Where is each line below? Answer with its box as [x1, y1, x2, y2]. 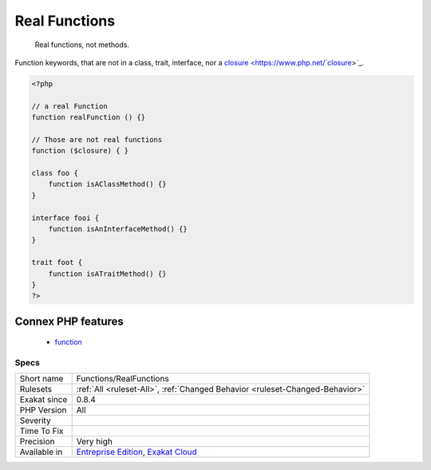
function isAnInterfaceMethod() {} [48, 224, 188, 233]
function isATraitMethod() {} [48, 269, 167, 278]
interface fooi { [31, 213, 100, 223]
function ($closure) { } [31, 146, 129, 156]
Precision [19, 436, 55, 447]
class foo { [31, 168, 79, 178]
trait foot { [31, 258, 83, 267]
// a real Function [31, 101, 108, 111]
